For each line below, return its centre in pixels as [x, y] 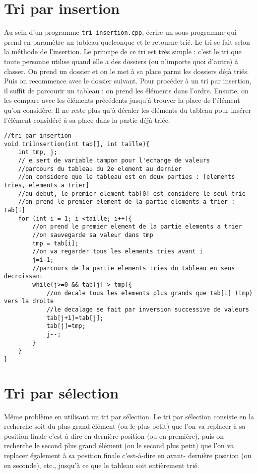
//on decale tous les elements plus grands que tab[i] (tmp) [150, 293]
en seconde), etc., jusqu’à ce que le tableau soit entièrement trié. [102, 465]
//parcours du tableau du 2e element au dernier [100, 169]
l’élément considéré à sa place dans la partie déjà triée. [87, 119]
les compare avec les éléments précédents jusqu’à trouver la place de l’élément [122, 100]
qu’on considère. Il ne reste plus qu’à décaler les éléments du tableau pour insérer [128, 110]
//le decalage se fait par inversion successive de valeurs [148, 309]
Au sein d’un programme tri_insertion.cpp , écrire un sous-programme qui [120, 32]
